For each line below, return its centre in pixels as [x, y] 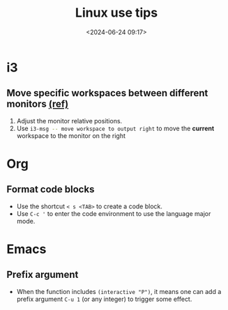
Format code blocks [51, 189]
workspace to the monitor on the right [71, 135]
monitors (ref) [38, 104]
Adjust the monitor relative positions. [69, 121]
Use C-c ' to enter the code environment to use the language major [114, 213]
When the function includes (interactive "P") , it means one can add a [119, 291]
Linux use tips [116, 13]
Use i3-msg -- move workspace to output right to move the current [115, 128]
